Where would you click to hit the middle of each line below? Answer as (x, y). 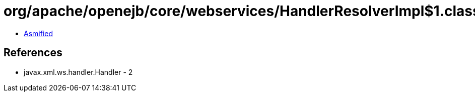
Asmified (39, 33)
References (33, 53)
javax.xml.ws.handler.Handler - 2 (78, 72)
